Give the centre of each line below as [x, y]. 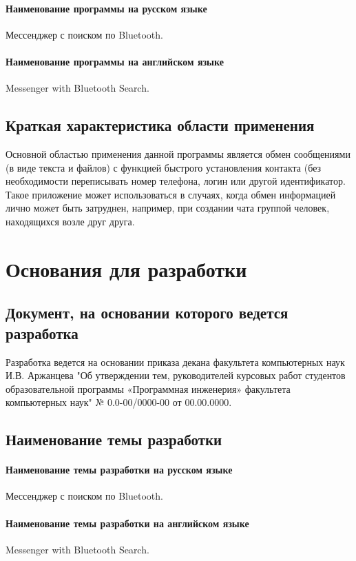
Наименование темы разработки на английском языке [127, 523]
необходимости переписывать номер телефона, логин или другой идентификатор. [176, 181]
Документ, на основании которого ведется [147, 313]
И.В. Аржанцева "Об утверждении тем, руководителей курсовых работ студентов [176, 375]
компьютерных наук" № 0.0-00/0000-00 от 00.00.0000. [119, 402]
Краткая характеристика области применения [160, 125]
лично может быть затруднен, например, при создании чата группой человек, [168, 208]
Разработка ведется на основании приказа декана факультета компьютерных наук [175, 361]
